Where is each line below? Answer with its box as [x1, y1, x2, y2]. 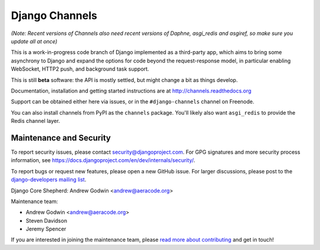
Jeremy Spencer [25, 226, 66, 233]
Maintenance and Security [11, 132, 111, 143]
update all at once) [11, 37, 57, 45]
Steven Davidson [25, 217, 68, 224]
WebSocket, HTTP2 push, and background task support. [11, 65, 149, 72]
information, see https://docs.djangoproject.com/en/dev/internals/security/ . [11, 157, 196, 164]
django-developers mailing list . [11, 176, 87, 183]
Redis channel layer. [11, 118, 60, 125]
